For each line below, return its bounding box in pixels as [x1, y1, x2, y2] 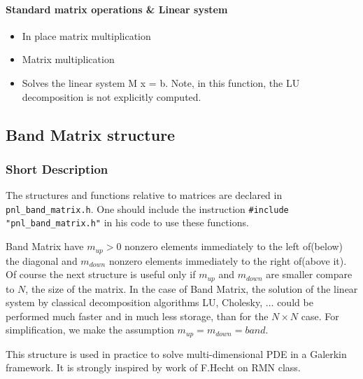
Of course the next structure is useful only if [6, 267, 196, 282]
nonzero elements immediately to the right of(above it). [108, 253, 347, 268]
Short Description [6, 160, 108, 177]
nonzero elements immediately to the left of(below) [124, 239, 343, 254]
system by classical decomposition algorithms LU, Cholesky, [6, 295, 263, 310]
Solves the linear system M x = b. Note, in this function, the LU [22, 75, 300, 90]
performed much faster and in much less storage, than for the [6, 308, 269, 323]
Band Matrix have [6, 239, 84, 254]
